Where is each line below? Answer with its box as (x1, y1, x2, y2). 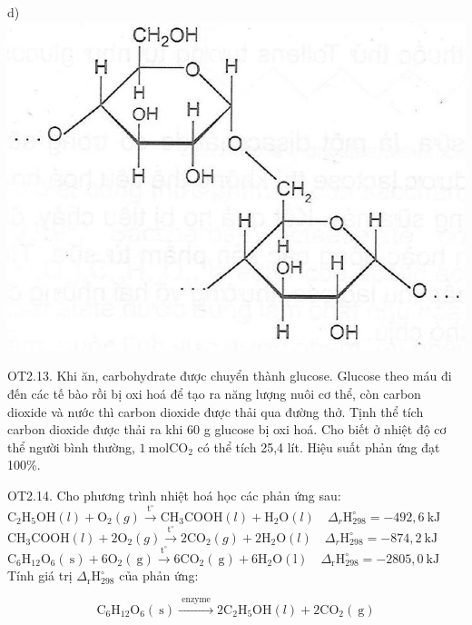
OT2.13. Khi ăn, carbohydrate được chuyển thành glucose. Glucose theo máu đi (7, 366, 452, 385)
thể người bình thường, (7, 437, 135, 456)
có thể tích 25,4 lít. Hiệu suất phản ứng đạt (197, 437, 440, 456)
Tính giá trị (7, 566, 73, 585)
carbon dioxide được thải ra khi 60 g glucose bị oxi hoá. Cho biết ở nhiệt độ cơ (7, 420, 447, 439)
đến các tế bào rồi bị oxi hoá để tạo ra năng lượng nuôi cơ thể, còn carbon (7, 383, 421, 402)
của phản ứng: (119, 566, 199, 585)
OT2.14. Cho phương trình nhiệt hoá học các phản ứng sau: (7, 485, 341, 504)
